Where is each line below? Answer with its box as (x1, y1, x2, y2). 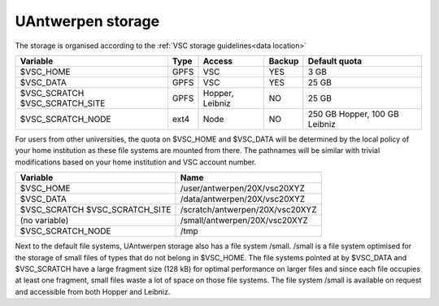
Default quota (307, 55, 362, 67)
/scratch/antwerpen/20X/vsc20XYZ (180, 204, 317, 216)
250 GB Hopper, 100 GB (307, 108, 400, 120)
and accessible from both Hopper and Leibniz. (15, 286, 171, 296)
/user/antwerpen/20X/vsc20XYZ (180, 183, 305, 195)
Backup (268, 55, 299, 67)
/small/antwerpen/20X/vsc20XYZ (180, 215, 309, 226)
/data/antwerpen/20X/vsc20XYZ (180, 194, 306, 205)
